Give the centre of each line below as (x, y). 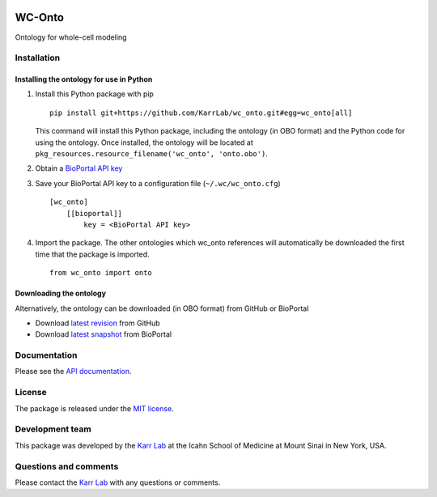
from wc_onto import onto (101, 273)
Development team (53, 429)
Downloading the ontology (61, 293)
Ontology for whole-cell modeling (71, 37)
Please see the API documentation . (74, 372)
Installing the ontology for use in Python (84, 79)
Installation (38, 58)
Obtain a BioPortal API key (79, 168)
